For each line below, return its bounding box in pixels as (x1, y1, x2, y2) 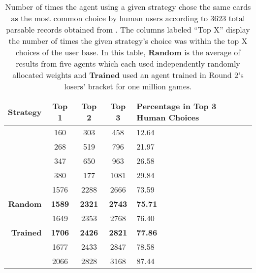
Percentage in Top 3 (136, 100, 217, 112)
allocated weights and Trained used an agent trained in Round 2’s (12, 69, 244, 80)
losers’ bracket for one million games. (64, 80, 192, 92)
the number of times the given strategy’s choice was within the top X (8, 35, 248, 46)
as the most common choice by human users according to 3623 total (11, 12, 245, 24)
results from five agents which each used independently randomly (16, 58, 240, 69)
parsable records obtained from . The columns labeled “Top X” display (6, 24, 250, 35)
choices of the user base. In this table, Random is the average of (15, 46, 241, 58)
